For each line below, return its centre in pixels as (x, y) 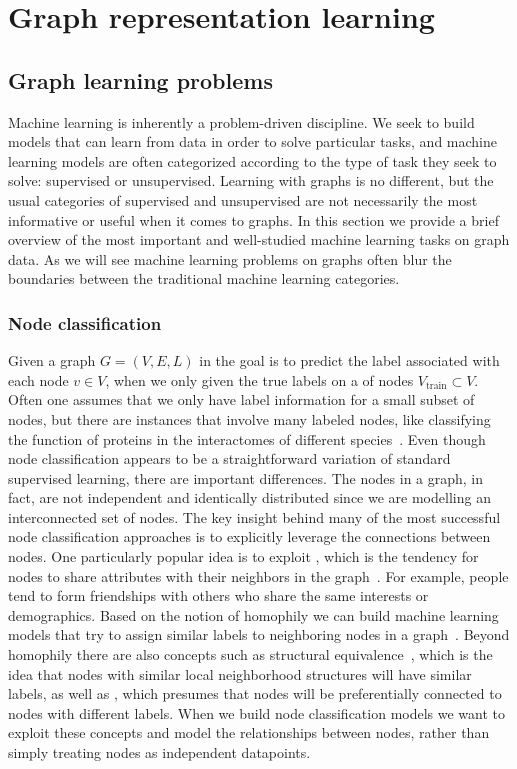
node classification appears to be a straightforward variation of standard (229, 458)
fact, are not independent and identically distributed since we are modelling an (249, 497)
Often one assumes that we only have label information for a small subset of (241, 399)
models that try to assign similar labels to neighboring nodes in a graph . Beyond (259, 634)
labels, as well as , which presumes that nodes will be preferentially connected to (255, 693)
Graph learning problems (140, 79)
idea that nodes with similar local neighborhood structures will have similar (240, 673)
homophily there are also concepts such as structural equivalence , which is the (250, 654)
